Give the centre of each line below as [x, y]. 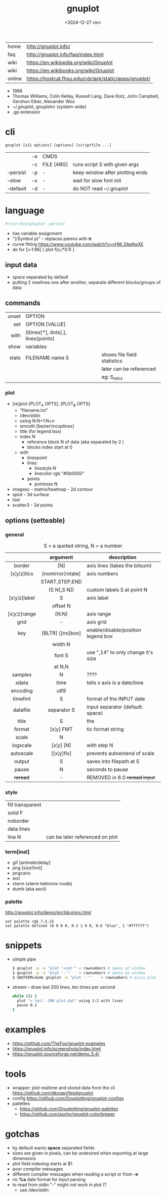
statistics [112, 361]
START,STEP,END [62, 582]
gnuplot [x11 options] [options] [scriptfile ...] [58, 145]
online [15, 78]
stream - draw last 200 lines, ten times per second [63, 987]
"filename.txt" [34, 410]
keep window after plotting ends [110, 172]
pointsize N [46, 484]
